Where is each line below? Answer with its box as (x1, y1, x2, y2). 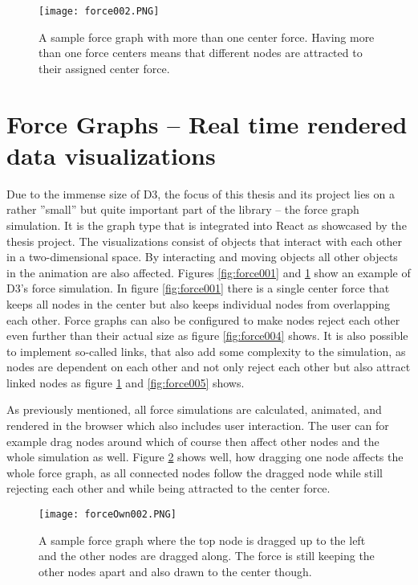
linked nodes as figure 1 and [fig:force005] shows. (6, 374, 245, 391)
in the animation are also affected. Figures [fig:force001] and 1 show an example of (6, 264, 411, 280)
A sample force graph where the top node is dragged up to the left (39, 531, 366, 548)
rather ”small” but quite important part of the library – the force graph (6, 201, 359, 218)
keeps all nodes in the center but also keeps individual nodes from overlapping (6, 295, 391, 312)
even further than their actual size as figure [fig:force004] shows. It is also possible (6, 327, 408, 344)
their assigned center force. (39, 59, 170, 76)
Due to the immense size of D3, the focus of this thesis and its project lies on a (6, 185, 395, 202)
